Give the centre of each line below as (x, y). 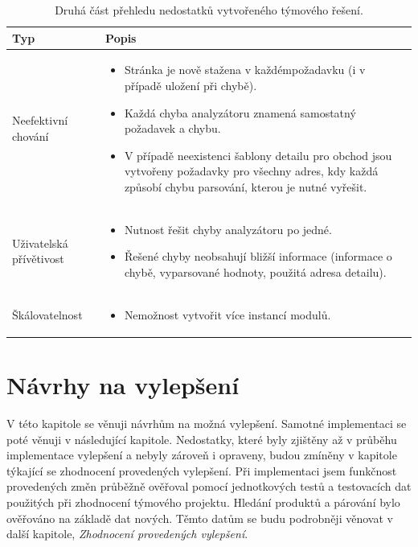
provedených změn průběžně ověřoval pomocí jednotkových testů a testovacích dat (209, 486)
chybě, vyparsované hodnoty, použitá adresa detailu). (255, 272)
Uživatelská (40, 243)
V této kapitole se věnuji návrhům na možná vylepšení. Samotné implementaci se (207, 424)
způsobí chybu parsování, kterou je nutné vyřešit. (246, 187)
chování (31, 136)
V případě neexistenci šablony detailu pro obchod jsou (258, 155)
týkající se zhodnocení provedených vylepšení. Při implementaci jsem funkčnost (202, 470)
